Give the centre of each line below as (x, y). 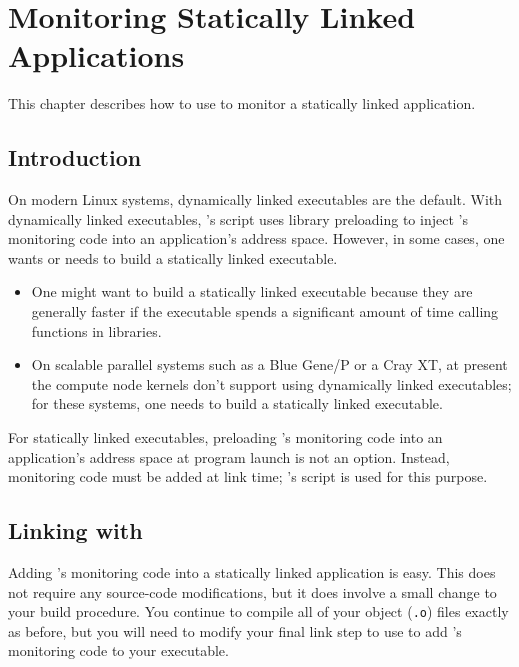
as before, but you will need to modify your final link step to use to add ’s (235, 630)
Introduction (75, 157)
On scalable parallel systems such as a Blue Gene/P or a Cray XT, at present (269, 364)
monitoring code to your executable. (118, 650)
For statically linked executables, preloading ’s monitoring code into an (225, 437)
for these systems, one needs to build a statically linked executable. (237, 403)
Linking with (75, 530)
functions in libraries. (96, 330)
